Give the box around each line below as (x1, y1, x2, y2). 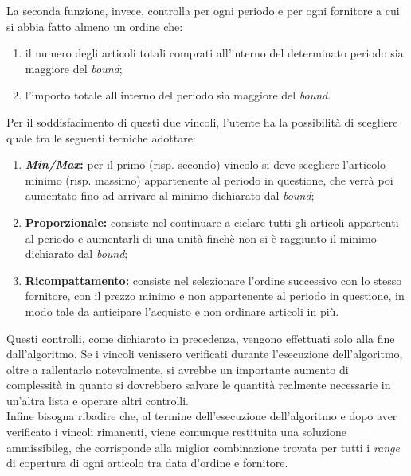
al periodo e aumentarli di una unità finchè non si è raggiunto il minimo (25, 229, 377, 246)
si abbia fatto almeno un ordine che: (6, 18, 183, 34)
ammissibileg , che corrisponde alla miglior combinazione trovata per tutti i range (6, 439, 400, 455)
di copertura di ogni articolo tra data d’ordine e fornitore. (6, 455, 288, 471)
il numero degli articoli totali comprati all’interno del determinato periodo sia (25, 45, 404, 61)
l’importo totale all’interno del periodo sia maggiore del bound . (25, 87, 331, 103)
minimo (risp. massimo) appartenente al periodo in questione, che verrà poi (25, 171, 393, 188)
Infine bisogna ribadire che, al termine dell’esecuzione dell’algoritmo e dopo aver (6, 408, 397, 424)
